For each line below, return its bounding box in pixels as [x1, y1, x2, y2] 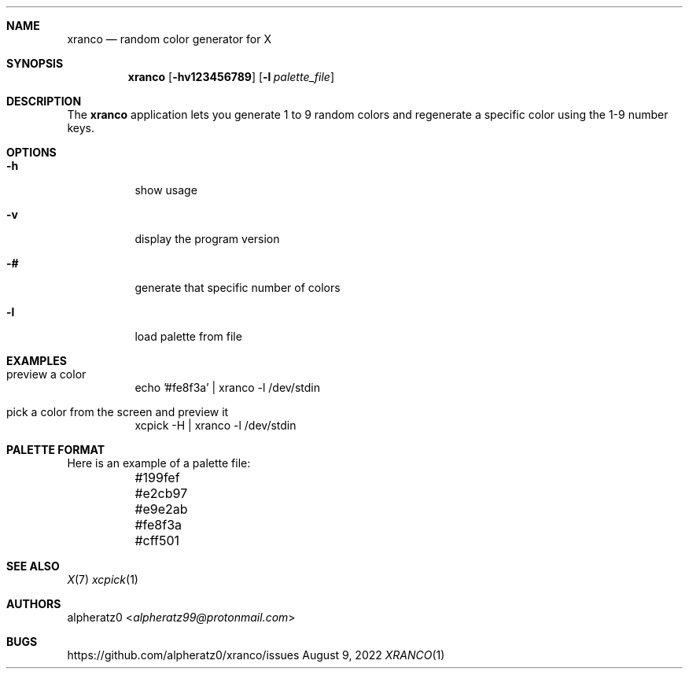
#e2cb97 [134, 485, 188, 501]
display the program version [134, 232, 280, 245]
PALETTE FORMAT [6, 443, 105, 456]
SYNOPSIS [6, 57, 64, 70]
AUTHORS [6, 597, 61, 610]
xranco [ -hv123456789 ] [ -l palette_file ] [127, 70, 335, 83]
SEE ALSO [6, 559, 60, 573]
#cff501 [134, 533, 179, 548]
